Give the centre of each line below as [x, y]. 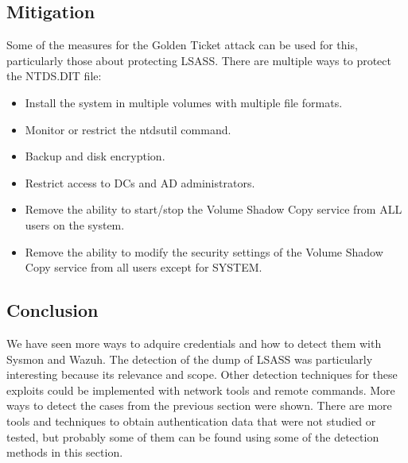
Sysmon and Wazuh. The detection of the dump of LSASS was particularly [190, 359]
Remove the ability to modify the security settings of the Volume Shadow [204, 251]
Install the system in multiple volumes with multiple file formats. [184, 102]
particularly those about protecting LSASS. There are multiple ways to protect [199, 60]
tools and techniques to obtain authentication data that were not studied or [191, 421]
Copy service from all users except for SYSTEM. [144, 267]
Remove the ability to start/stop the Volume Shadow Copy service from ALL [214, 209]
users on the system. [75, 224]
